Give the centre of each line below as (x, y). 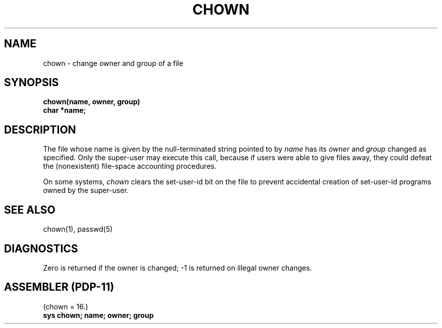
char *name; (65, 110)
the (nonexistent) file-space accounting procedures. (130, 166)
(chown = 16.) (66, 306)
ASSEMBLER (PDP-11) (59, 287)
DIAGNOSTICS (41, 248)
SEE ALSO (30, 210)
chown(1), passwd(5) (78, 229)
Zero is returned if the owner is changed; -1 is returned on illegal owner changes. (178, 268)
